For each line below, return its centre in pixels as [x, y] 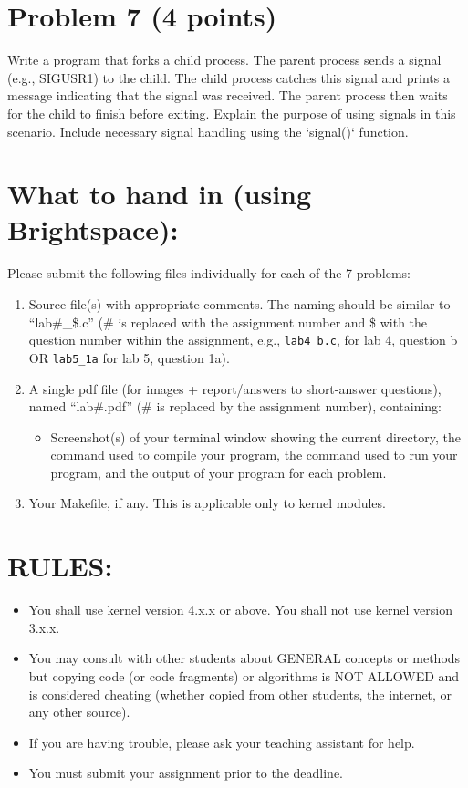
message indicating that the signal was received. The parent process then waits [228, 95]
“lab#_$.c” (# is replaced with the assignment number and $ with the [228, 321]
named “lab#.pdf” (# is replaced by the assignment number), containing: [235, 406]
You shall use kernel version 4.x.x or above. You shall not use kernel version [241, 610]
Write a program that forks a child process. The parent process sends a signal [224, 60]
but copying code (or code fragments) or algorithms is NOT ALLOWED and [244, 675]
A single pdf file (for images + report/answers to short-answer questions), [235, 388]
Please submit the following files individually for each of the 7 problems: [209, 273]
